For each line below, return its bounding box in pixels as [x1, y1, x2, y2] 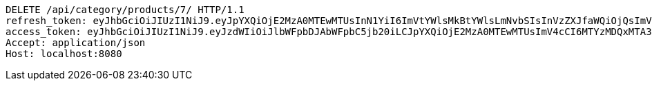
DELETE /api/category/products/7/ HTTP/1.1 [6, 4, 245, 15]
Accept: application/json [6, 37, 146, 48]
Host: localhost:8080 [6, 48, 122, 59]
